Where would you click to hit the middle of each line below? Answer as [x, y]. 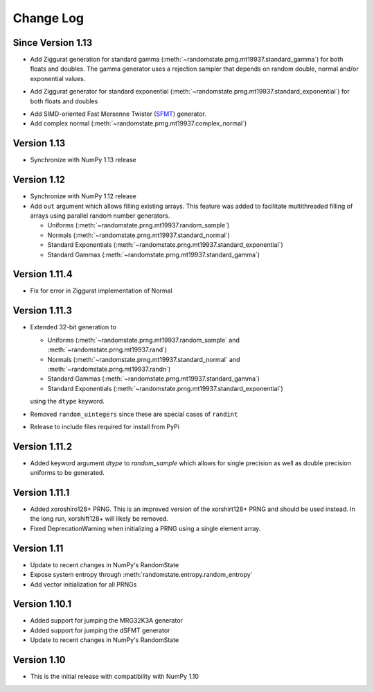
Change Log [48, 18]
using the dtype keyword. [68, 401]
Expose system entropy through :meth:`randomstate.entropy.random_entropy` [141, 575]
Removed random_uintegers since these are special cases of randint [134, 414]
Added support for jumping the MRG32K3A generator [107, 621]
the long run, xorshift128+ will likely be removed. [99, 519]
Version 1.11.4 [43, 274]
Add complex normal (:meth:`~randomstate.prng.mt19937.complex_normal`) [139, 123]
